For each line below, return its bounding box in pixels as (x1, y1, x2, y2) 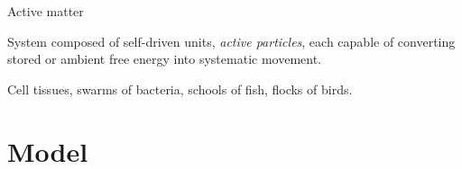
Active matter (7, 2, 84, 20)
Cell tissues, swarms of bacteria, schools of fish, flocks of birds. (7, 79, 353, 98)
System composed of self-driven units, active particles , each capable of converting (7, 31, 456, 50)
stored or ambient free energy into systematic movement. (7, 49, 321, 68)
